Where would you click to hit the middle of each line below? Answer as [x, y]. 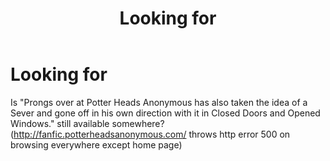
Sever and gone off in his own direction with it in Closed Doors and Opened [165, 113]
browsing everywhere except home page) [96, 144]
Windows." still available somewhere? [87, 123]
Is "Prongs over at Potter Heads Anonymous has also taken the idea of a [159, 102]
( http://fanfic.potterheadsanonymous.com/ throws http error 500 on [150, 134]
